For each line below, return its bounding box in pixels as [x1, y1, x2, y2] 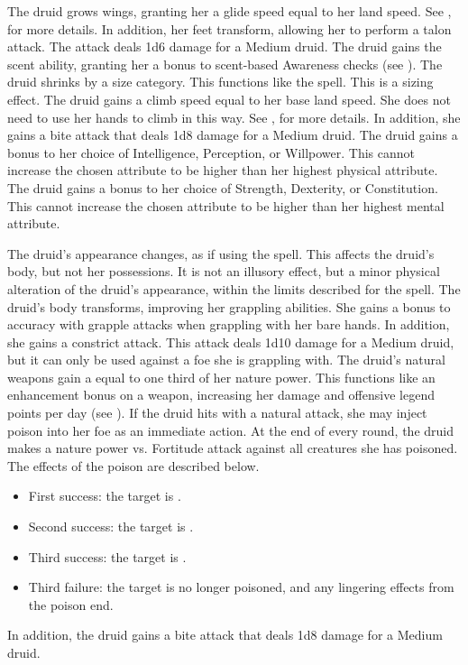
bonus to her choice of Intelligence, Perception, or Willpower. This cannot [7, 143, 416, 162]
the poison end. [28, 595, 114, 614]
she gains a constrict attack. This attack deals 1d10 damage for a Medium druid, [7, 332, 454, 351]
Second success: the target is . [28, 517, 194, 536]
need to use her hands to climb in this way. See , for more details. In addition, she [7, 107, 461, 126]
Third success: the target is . [28, 547, 187, 566]
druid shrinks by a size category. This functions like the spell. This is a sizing [7, 72, 434, 91]
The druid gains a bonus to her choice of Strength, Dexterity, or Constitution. [7, 178, 438, 197]
